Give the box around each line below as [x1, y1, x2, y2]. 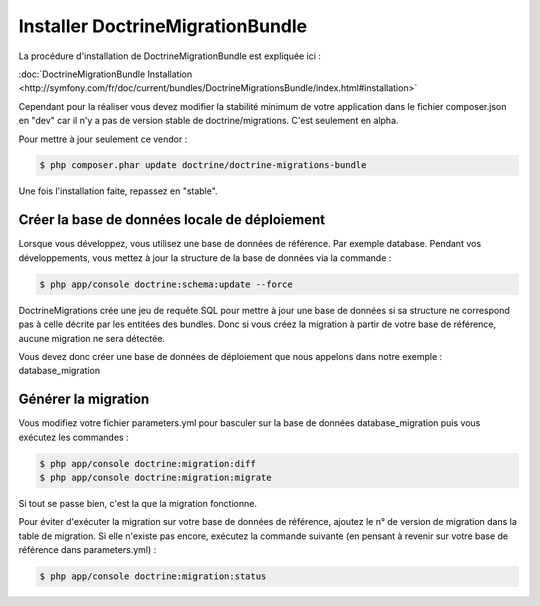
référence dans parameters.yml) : [18, 544, 157, 556]
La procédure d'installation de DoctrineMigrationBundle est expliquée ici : [18, 50, 322, 62]
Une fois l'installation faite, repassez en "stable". [18, 185, 219, 197]
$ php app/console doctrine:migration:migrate [39, 471, 272, 483]
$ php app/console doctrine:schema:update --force [39, 278, 294, 290]
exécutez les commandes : [18, 431, 129, 443]
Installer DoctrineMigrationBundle [18, 15, 308, 37]
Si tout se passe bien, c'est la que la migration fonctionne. [18, 497, 257, 509]
